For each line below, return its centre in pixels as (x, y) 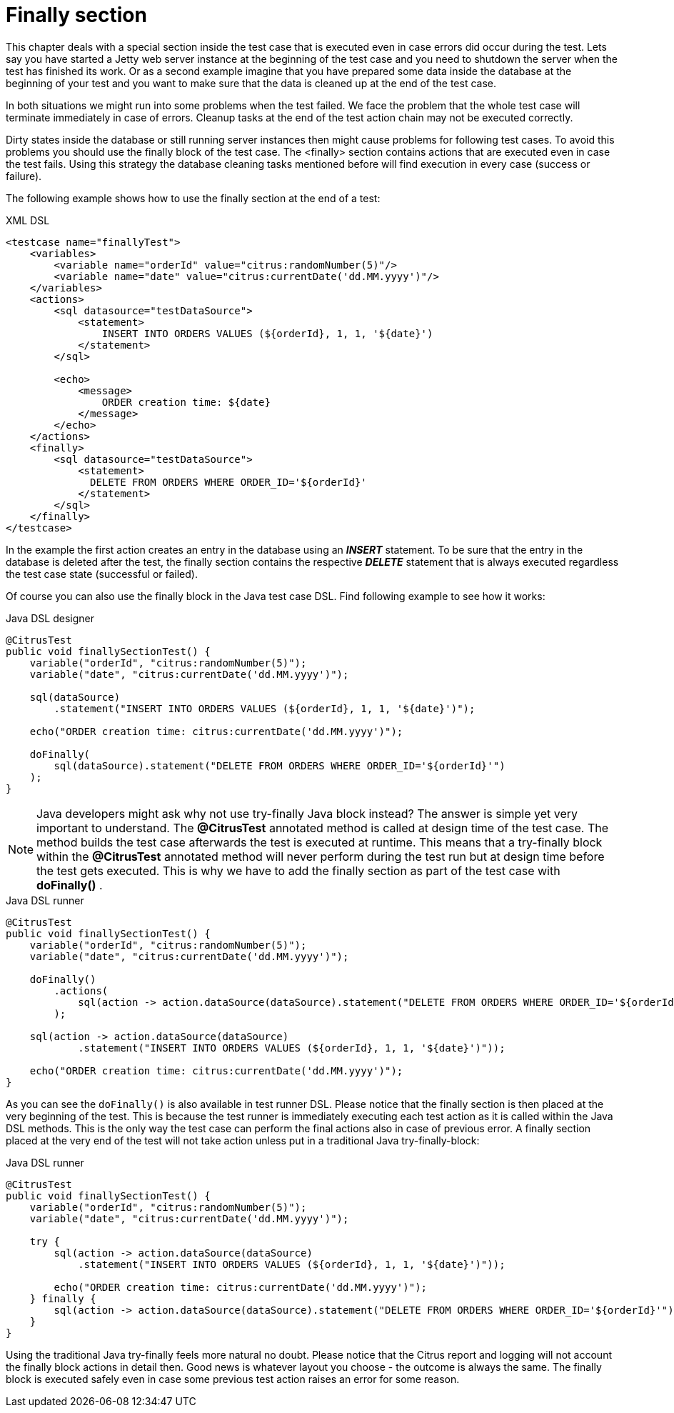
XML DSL (28, 220)
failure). (24, 176)
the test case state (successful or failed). (102, 574)
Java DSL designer (50, 618)
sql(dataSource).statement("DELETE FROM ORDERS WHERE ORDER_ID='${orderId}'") (280, 765)
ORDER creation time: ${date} (186, 402)
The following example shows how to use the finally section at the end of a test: (193, 198)
